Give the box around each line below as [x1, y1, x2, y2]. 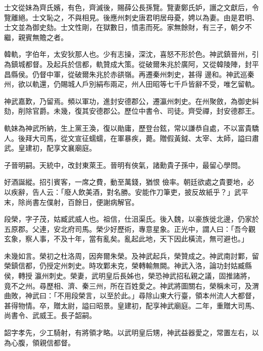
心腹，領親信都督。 [11, 337, 75, 347]
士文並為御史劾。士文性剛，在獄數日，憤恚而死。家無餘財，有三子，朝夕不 [4, 22, 252, 32]
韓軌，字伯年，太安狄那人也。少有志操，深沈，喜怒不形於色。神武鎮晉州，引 [4, 49, 259, 59]
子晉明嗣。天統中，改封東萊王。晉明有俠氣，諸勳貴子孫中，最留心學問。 [4, 159, 245, 170]
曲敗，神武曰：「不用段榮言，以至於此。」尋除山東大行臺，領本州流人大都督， [4, 290, 259, 301]
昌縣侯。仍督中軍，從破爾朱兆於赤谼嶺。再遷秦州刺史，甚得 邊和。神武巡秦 [4, 68, 254, 79]
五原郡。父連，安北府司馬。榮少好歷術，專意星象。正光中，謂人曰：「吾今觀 [4, 223, 255, 234]
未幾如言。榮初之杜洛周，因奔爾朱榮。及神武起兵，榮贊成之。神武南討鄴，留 [4, 250, 259, 261]
